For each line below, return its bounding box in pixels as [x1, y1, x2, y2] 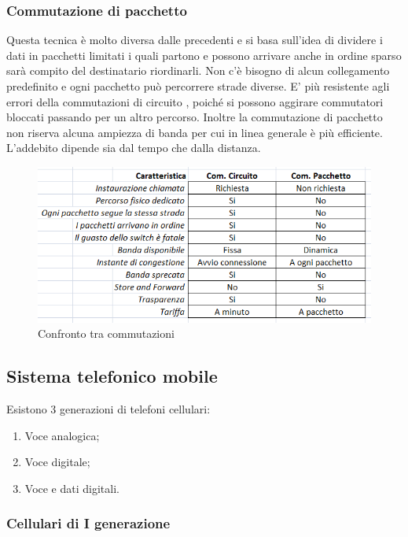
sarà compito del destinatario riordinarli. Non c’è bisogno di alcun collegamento [6, 62, 390, 79]
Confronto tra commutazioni [38, 325, 175, 342]
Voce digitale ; [24, 454, 90, 470]
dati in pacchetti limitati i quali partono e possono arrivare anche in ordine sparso [6, 46, 402, 63]
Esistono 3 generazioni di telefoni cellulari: [6, 401, 211, 417]
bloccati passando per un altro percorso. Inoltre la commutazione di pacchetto [6, 109, 383, 125]
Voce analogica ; [24, 427, 100, 443]
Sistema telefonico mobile [6, 364, 218, 388]
